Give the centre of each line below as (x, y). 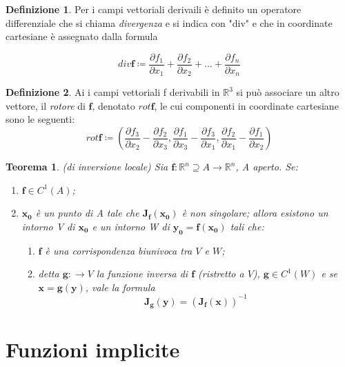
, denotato (114, 105)
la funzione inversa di (142, 274)
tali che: (247, 226)
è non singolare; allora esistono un (255, 213)
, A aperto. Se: (267, 167)
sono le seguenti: (40, 119)
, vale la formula (120, 287)
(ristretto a (221, 274)
